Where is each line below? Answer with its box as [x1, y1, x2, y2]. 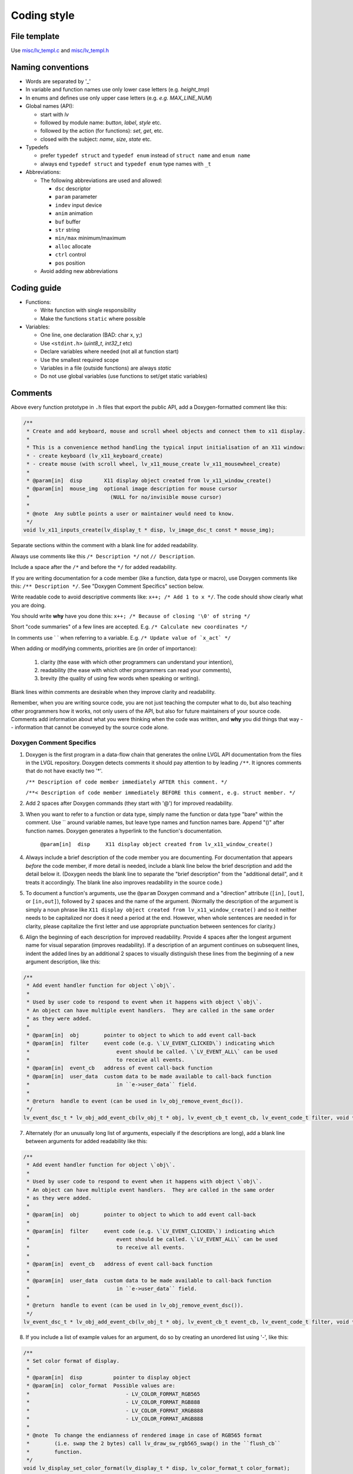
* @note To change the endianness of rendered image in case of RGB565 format [26, 1432, 262, 1439]
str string [55, 226, 80, 233]
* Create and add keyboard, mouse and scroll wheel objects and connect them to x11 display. [26, 427, 306, 435]
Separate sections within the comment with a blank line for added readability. [11, 542, 198, 549]
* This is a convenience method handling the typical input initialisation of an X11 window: [26, 444, 306, 451]
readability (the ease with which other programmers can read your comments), [40, 667, 232, 674]
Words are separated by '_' [25, 77, 91, 85]
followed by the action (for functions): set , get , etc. [40, 127, 164, 134]
